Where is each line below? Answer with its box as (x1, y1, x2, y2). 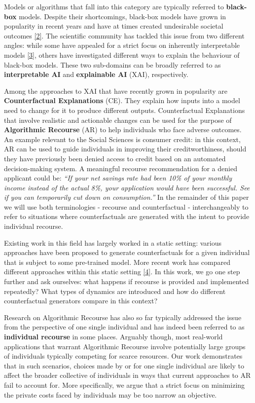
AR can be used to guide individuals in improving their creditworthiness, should (4, 144, 247, 154)
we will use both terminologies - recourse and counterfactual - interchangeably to (4, 201, 249, 212)
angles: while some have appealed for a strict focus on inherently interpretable (4, 40, 240, 50)
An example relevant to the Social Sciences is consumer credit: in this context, (4, 134, 241, 144)
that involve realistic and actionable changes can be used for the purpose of (4, 114, 232, 125)
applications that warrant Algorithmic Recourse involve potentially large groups (4, 341, 246, 351)
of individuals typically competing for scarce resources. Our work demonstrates (4, 351, 243, 361)
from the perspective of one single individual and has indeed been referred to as (4, 322, 245, 332)
